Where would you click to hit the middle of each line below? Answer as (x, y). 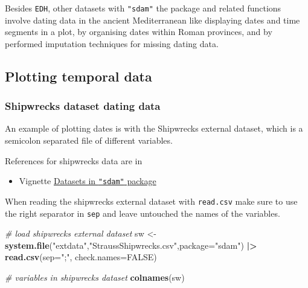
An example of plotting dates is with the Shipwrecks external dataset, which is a (154, 128)
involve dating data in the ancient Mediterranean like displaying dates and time (152, 20)
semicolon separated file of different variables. (89, 140)
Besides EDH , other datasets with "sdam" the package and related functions (143, 8)
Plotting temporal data (79, 76)
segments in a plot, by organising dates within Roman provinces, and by (139, 32)
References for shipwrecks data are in (74, 160)
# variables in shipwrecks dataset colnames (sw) (95, 277)
